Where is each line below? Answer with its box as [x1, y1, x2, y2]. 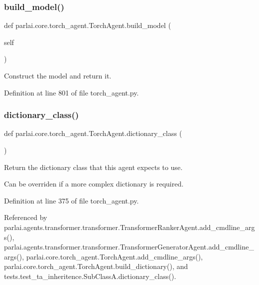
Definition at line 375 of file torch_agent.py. [4, 195, 139, 205]
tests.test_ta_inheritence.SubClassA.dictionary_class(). [4, 270, 176, 281]
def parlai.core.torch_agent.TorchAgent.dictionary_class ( [4, 128, 182, 138]
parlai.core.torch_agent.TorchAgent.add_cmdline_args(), [26, 251, 203, 261]
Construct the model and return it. [4, 70, 111, 80]
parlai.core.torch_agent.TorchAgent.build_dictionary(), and [4, 261, 188, 271]
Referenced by [4, 212, 47, 222]
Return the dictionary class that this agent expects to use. [4, 161, 182, 172]
